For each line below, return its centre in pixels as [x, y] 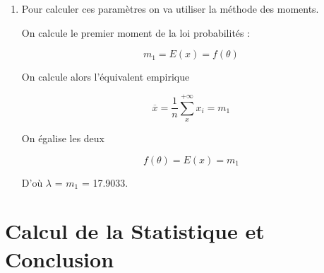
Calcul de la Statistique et [135, 231]
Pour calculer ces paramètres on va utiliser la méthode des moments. [170, 8]
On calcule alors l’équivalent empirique [106, 77]
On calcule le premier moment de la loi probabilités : [136, 32]
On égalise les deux [63, 138]
